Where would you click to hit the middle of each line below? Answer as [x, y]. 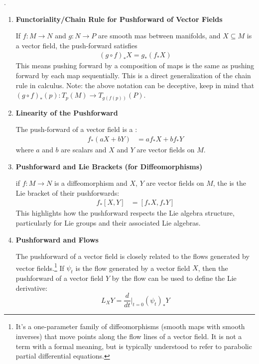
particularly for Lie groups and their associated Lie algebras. [108, 222]
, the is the [229, 183]
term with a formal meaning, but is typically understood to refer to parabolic [134, 346]
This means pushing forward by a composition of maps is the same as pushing [135, 65]
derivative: [32, 288]
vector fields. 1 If [40, 267]
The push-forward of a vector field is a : [76, 129]
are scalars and [84, 149]
